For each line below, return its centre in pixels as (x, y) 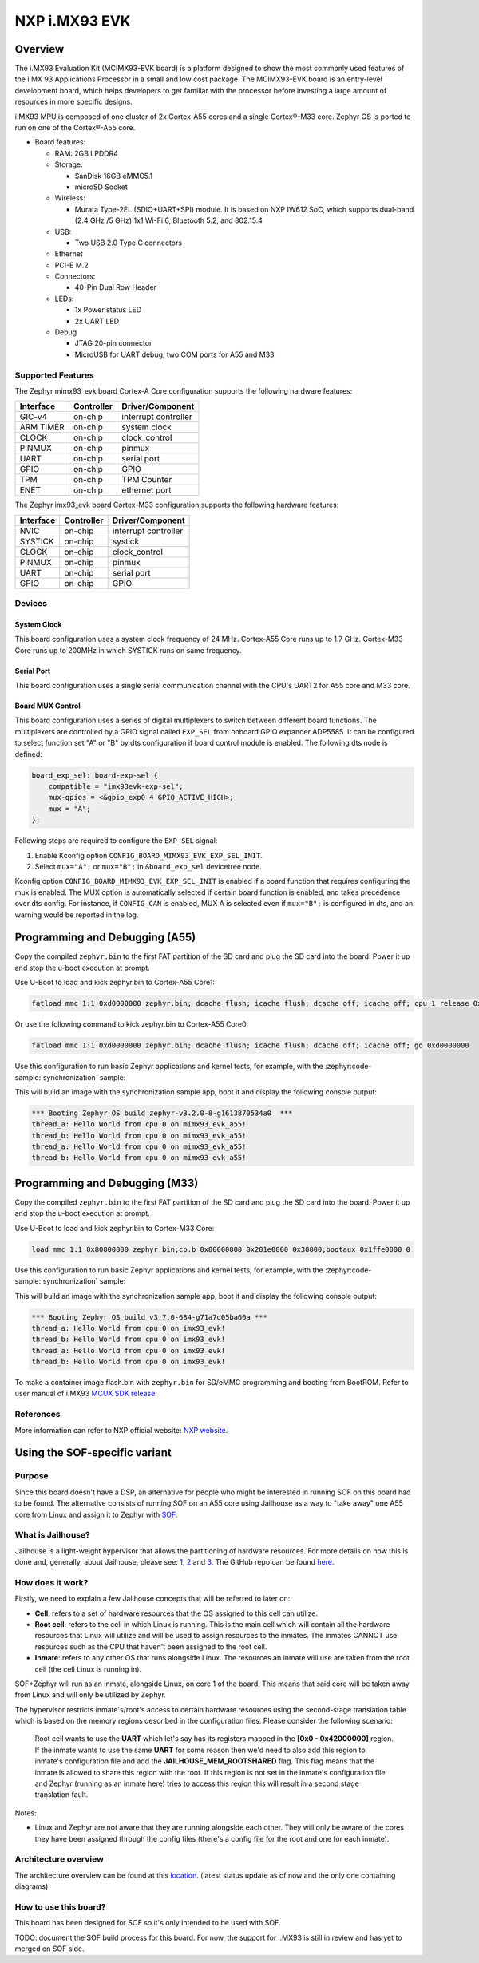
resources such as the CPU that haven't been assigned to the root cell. (151, 1646)
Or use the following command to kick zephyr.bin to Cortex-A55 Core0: (132, 1024)
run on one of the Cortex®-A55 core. (75, 128)
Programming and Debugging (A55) (105, 938)
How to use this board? (60, 1906)
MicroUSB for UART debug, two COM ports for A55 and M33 (174, 354)
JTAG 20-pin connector (113, 343)
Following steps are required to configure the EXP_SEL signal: (116, 841)
